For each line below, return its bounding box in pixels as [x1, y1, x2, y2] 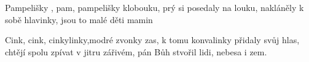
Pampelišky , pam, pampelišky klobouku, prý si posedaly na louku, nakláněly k [5, 1, 304, 13]
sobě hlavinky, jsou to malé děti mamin [5, 13, 153, 26]
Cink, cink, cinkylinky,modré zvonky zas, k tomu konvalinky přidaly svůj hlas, [5, 33, 300, 46]
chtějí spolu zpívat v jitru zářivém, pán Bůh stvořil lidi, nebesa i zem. [5, 45, 267, 58]
